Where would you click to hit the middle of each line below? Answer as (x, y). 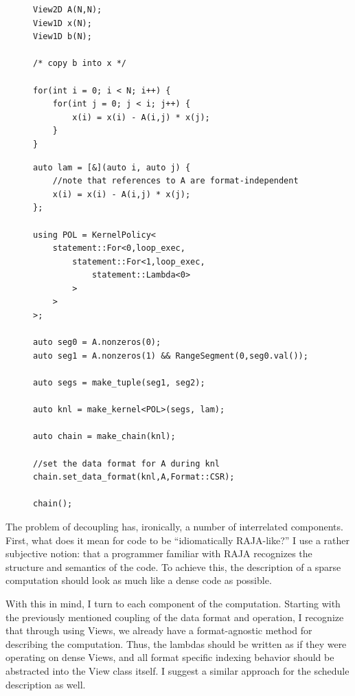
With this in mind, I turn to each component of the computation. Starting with (173, 603)
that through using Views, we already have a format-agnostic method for (159, 630)
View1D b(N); (62, 37)
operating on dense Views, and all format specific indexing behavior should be (170, 657)
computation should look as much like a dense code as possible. (139, 580)
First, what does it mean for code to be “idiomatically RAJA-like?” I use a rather (178, 540)
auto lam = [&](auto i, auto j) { (112, 167)
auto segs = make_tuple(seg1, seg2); (119, 383)
